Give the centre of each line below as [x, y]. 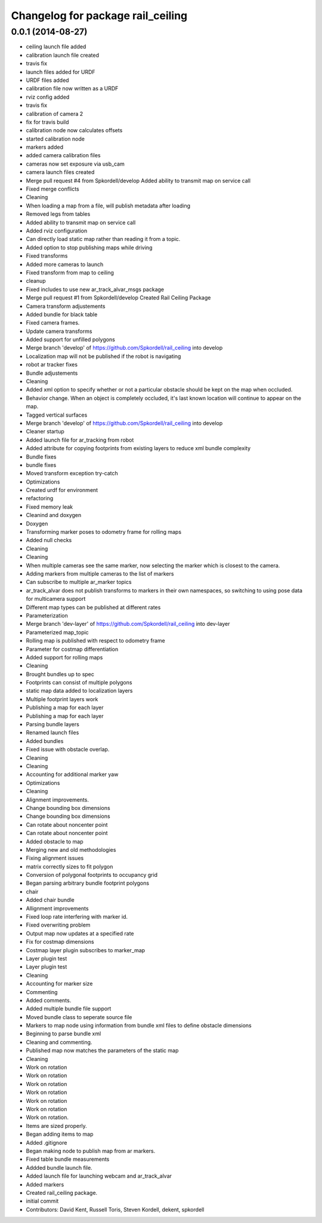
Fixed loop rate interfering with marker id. [77, 917]
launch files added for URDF [61, 72]
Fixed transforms [47, 256]
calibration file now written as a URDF [72, 88]
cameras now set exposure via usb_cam [75, 164]
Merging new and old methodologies [71, 849]
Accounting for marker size [59, 984]
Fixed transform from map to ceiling [70, 273]
